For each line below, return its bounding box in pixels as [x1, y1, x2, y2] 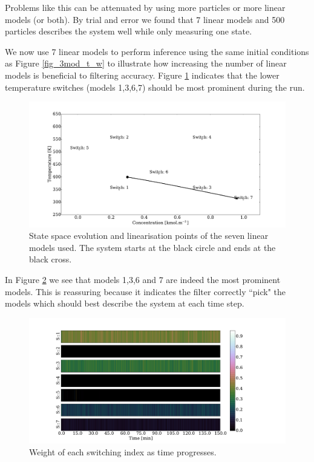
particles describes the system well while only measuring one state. [5, 25, 252, 37]
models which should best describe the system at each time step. [5, 297, 244, 310]
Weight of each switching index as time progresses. [29, 445, 217, 458]
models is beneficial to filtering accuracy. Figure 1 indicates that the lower [5, 68, 280, 81]
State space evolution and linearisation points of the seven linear [29, 229, 269, 242]
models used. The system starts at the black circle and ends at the [29, 241, 276, 253]
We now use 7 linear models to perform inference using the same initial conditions [5, 45, 309, 57]
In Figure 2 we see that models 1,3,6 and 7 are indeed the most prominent [5, 273, 281, 285]
